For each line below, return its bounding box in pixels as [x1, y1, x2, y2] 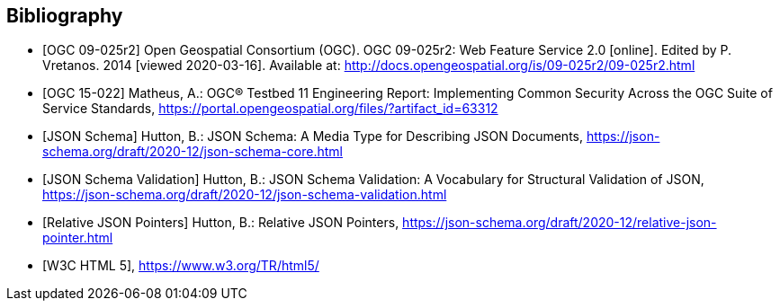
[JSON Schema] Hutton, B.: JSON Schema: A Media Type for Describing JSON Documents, [42, 128, 584, 145]
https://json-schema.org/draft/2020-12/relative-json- [402, 215, 717, 231]
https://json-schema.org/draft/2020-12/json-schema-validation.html [42, 187, 447, 203]
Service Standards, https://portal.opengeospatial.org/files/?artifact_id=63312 [42, 101, 498, 117]
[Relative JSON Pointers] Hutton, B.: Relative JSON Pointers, [42, 215, 399, 231]
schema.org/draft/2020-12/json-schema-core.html [42, 144, 343, 160]
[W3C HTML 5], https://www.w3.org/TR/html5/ [42, 258, 319, 274]
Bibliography [6, 4, 123, 27]
